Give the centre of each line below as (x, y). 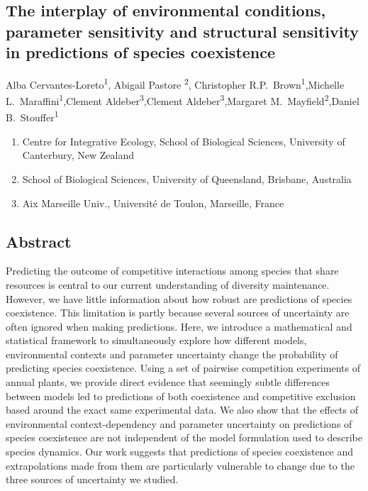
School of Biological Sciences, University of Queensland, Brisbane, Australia (187, 178)
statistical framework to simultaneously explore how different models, (156, 340)
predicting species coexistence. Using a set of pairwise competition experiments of (183, 368)
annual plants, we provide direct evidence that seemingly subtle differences (168, 382)
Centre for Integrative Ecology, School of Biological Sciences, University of (184, 141)
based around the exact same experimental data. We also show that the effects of (182, 410)
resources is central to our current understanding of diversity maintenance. (168, 284)
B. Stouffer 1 (32, 116)
